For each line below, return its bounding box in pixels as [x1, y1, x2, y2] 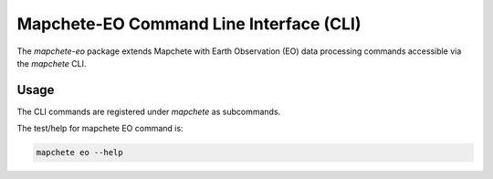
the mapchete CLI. [16, 58, 87, 68]
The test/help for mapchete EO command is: [16, 123, 184, 134]
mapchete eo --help [36, 147, 123, 158]
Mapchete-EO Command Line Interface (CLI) [16, 14, 362, 34]
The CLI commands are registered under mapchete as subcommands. [16, 106, 281, 117]
